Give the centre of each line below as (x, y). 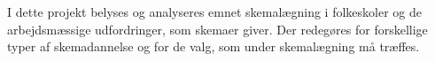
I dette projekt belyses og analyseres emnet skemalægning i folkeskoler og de (214, 11)
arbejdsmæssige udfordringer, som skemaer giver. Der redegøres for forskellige (217, 29)
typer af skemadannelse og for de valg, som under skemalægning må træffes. (214, 46)
